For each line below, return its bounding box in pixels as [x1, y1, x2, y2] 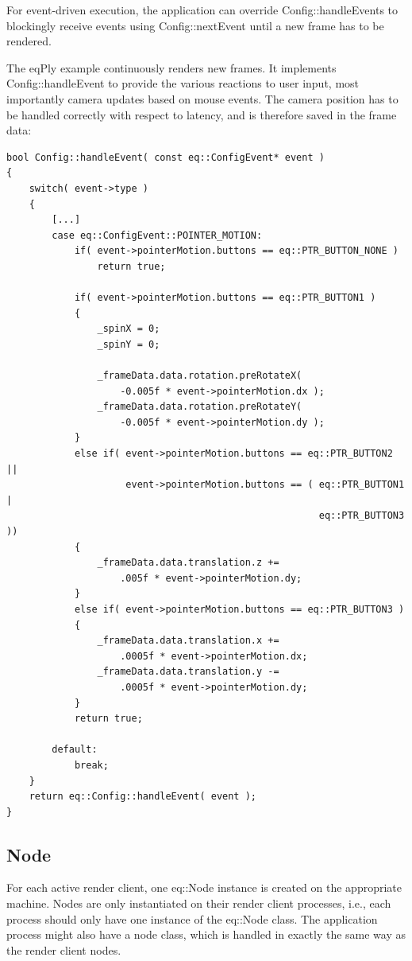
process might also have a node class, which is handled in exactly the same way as [6, 926, 406, 943]
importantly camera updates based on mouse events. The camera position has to [6, 90, 399, 107]
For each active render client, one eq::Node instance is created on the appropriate [6, 879, 402, 896]
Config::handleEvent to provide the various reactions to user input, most [6, 75, 360, 91]
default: [52, 744, 98, 756]
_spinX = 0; [97, 323, 160, 335]
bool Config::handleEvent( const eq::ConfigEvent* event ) [6, 151, 325, 163]
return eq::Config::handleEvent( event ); [29, 791, 256, 803]
